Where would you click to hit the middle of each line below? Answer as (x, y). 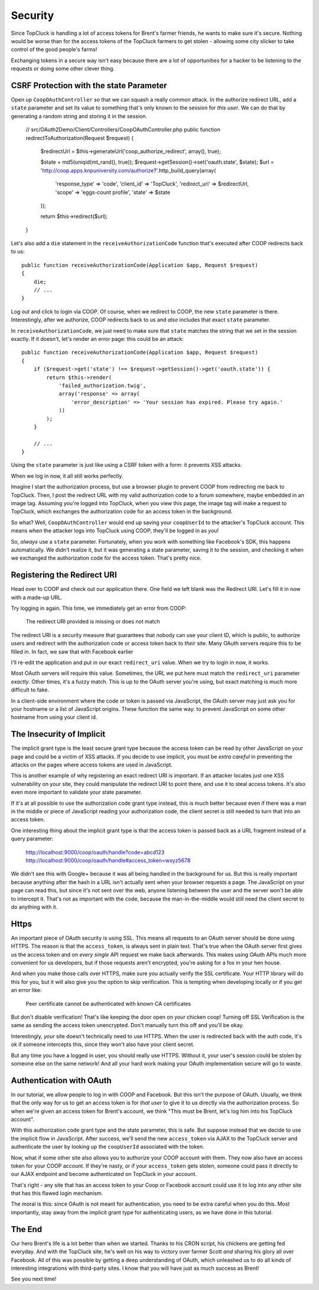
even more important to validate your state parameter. (77, 792)
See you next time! (34, 1279)
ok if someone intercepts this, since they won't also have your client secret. (103, 1044)
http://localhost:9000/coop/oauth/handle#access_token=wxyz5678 (108, 860)
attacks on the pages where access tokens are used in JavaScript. (92, 765)
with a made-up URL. (37, 597)
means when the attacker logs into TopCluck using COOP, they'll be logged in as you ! (115, 531)
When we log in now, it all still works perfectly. (67, 476)
